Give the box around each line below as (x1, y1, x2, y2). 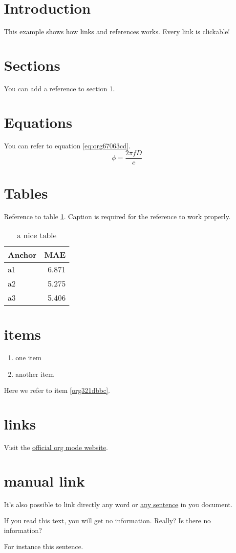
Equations (4, 112, 72, 132)
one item (15, 352, 42, 363)
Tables (4, 183, 48, 203)
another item (15, 369, 54, 379)
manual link (4, 471, 85, 491)
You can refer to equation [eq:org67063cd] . (4, 140, 130, 150)
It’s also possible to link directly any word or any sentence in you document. (4, 499, 233, 509)
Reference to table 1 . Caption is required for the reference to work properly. (4, 211, 231, 222)
